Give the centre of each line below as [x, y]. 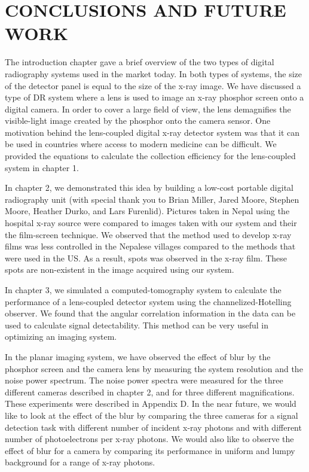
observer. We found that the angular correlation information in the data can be [150, 313]
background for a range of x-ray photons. [80, 462]
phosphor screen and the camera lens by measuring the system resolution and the [154, 368]
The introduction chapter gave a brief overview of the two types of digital [140, 62]
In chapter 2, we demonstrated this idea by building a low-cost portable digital [149, 188]
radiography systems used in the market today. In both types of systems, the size [153, 73]
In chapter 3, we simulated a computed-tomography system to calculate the [143, 290]
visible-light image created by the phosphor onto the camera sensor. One [138, 121]
